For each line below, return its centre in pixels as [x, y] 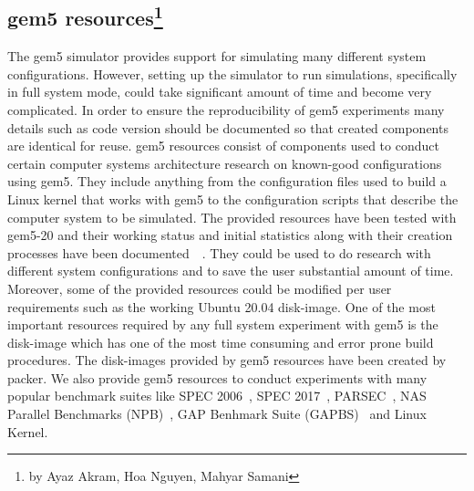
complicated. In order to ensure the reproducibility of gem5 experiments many [226, 109]
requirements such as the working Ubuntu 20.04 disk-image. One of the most [222, 306]
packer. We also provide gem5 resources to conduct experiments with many [217, 377]
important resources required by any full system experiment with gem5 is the [223, 324]
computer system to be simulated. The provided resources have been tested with [232, 217]
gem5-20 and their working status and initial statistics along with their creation [230, 235]
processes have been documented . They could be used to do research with [219, 252]
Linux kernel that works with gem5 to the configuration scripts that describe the [233, 198]
